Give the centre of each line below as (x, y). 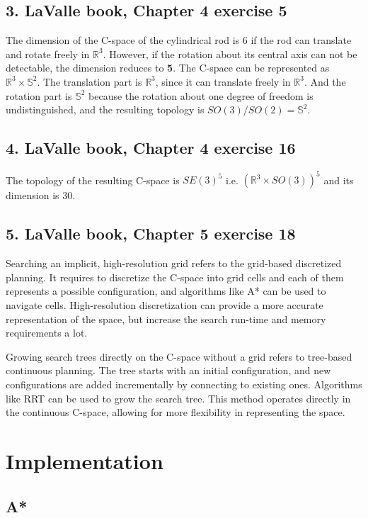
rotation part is (39, 95)
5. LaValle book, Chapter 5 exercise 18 (151, 233)
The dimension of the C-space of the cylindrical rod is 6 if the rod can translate (179, 40)
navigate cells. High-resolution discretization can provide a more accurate (165, 305)
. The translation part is (90, 81)
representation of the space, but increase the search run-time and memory (166, 319)
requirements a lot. (47, 333)
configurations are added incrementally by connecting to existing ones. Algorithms (184, 384)
